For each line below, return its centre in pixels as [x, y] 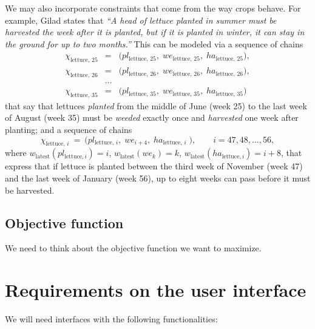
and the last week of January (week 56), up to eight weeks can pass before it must [158, 178]
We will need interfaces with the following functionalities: [111, 319]
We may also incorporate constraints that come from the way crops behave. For [153, 8]
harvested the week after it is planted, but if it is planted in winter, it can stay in [155, 32]
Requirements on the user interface [156, 290]
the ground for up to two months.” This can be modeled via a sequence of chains [154, 43]
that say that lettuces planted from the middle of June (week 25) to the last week [156, 105]
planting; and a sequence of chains [69, 130]
